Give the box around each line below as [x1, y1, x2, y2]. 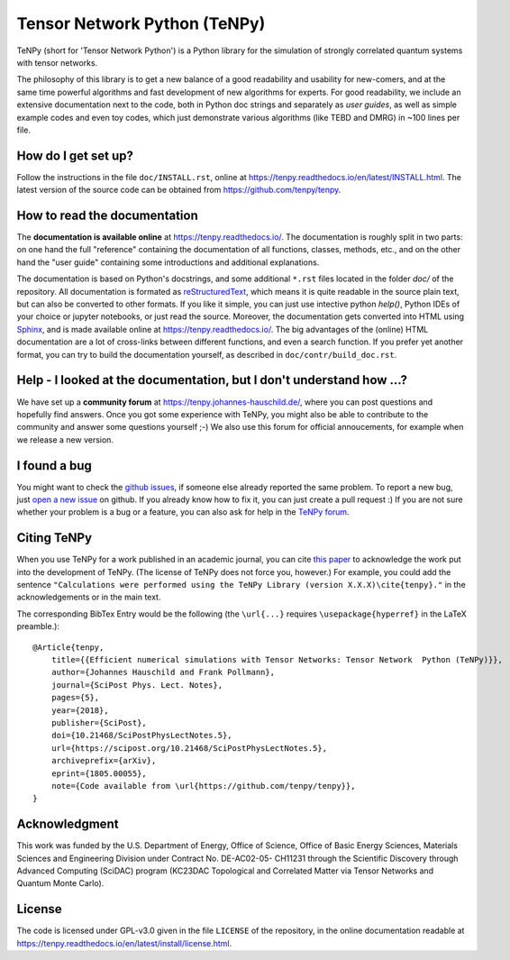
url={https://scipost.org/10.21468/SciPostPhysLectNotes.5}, [50, 743, 328, 753]
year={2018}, [50, 705, 109, 716]
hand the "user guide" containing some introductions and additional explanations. [16, 257, 320, 268]
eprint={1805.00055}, [50, 768, 148, 779]
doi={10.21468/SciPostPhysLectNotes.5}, [50, 730, 233, 741]
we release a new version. [16, 434, 114, 445]
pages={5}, [50, 692, 100, 703]
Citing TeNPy [16, 530, 93, 545]
